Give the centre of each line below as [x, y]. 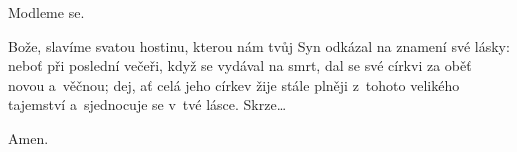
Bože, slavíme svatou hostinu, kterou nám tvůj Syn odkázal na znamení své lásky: [259, 45]
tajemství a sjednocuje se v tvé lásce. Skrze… [147, 104]
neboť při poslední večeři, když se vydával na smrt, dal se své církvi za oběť [240, 65]
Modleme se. [46, 12]
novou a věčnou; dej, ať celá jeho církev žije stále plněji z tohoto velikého [234, 84]
